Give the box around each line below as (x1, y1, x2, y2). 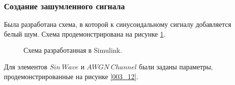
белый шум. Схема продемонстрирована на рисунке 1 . (4, 28, 165, 39)
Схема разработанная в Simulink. (23, 45, 122, 55)
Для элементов (4, 62, 47, 71)
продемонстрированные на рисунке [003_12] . (4, 71, 139, 81)
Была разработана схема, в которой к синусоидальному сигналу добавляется (4, 19, 232, 29)
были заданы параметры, (139, 62, 213, 71)
